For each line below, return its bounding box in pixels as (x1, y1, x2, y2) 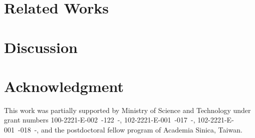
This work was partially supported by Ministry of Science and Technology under (4, 104, 251, 115)
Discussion (4, 36, 78, 57)
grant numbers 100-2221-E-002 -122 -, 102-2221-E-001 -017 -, (4, 114, 195, 125)
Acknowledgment (4, 75, 124, 96)
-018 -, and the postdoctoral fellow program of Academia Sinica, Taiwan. (18, 124, 242, 135)
